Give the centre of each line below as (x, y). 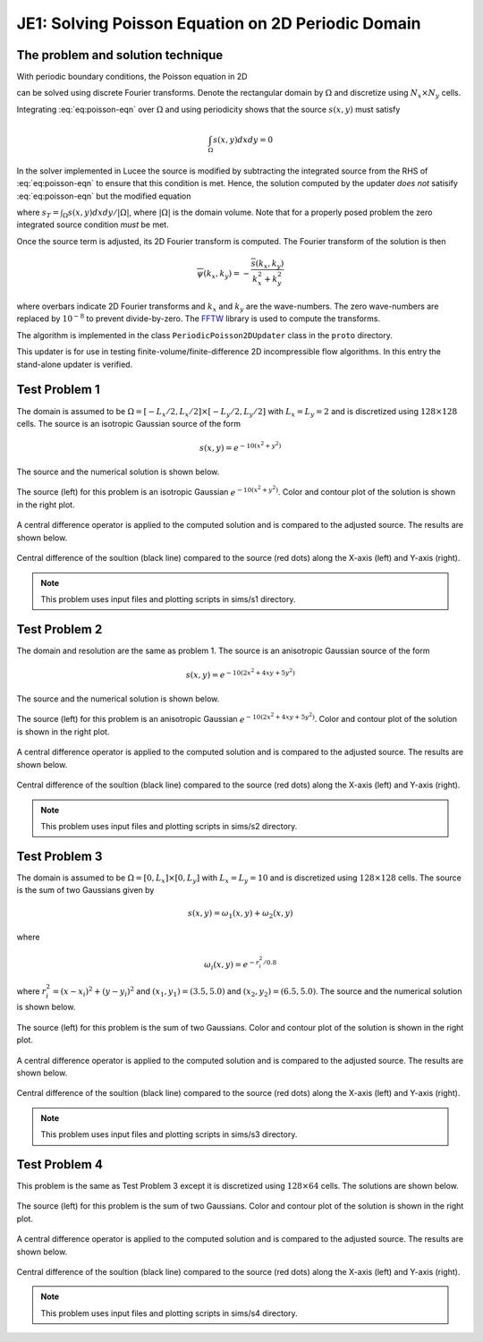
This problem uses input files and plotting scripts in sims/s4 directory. (169, 1313)
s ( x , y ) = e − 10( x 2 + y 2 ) (241, 447)
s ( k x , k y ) (267, 264)
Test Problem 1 (58, 390)
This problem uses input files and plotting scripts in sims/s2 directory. (169, 826)
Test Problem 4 (59, 1164)
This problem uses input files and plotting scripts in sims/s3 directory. (169, 1134)
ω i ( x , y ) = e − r (232, 965)
